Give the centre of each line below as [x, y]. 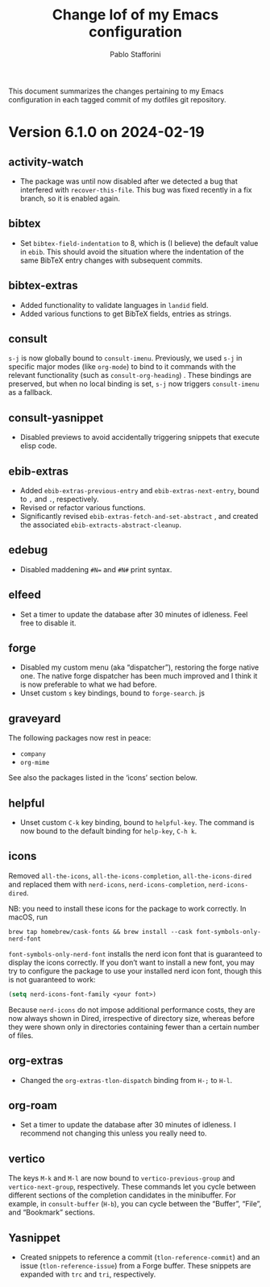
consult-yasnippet [56, 418]
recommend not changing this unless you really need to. [113, 1133]
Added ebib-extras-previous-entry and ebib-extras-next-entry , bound [139, 490]
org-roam [33, 1105]
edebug [28, 550]
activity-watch [46, 162]
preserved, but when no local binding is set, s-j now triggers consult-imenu [134, 384]
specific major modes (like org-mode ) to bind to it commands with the [122, 367]
